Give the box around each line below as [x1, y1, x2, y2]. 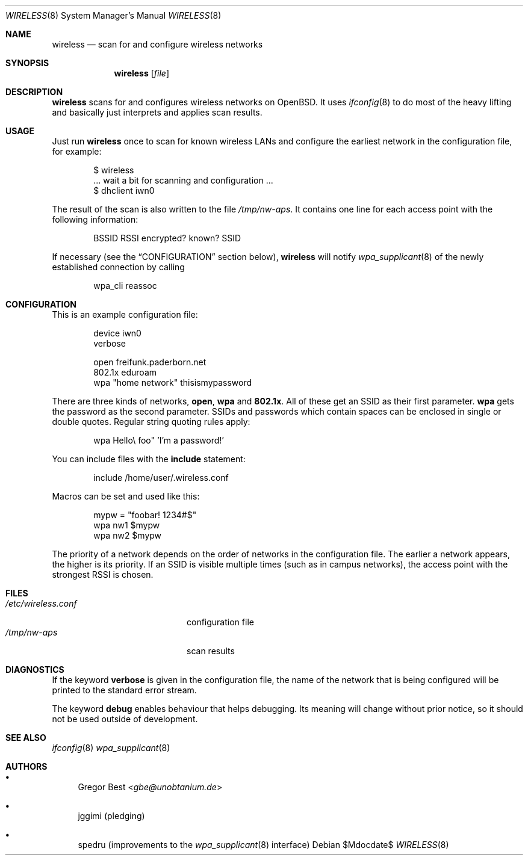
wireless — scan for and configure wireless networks [52, 39, 263, 49]
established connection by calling [52, 262, 185, 272]
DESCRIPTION [5, 87, 63, 97]
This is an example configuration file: [52, 309, 198, 320]
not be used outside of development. [52, 714, 198, 724]
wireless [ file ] [114, 68, 170, 78]
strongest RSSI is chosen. [52, 569, 154, 580]
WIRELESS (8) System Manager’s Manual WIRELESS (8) [5, 10, 222, 20]
